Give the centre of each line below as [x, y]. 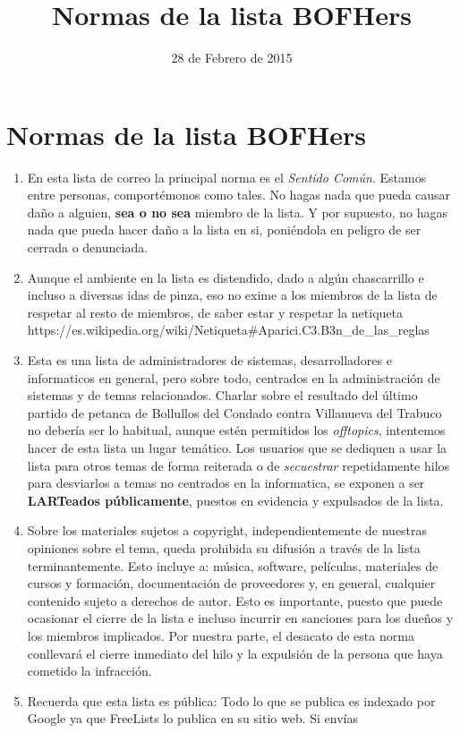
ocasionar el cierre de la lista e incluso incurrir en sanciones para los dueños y [240, 618]
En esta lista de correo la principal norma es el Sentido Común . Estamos [227, 177]
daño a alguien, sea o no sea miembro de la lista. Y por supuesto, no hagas [238, 212]
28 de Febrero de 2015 [232, 58]
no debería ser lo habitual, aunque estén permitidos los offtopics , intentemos [236, 430]
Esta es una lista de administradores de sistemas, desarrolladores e [209, 360]
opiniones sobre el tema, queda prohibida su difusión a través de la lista [224, 547]
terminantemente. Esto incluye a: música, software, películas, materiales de [233, 565]
